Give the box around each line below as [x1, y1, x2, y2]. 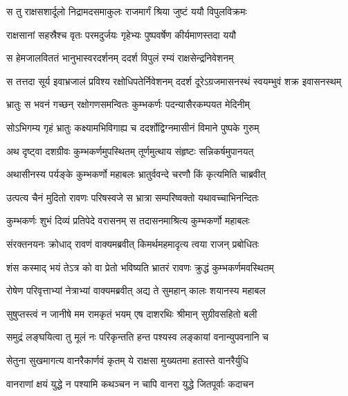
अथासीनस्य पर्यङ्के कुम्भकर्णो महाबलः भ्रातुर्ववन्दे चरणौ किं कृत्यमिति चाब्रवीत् [6, 167, 266, 181]
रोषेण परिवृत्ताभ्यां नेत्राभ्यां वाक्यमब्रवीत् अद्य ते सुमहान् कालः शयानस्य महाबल [6, 283, 266, 298]
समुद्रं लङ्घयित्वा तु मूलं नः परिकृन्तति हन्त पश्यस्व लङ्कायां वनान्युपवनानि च [6, 330, 269, 344]
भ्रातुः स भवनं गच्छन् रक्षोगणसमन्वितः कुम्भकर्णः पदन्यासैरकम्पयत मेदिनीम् [6, 97, 250, 111]
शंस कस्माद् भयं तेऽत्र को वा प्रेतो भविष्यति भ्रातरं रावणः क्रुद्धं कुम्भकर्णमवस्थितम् [6, 260, 274, 274]
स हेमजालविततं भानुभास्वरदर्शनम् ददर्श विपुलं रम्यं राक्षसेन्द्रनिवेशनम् [6, 51, 234, 65]
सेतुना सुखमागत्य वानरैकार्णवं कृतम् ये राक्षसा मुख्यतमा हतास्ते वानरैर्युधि [6, 352, 248, 367]
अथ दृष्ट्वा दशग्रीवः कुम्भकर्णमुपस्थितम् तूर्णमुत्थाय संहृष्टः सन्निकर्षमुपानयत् [6, 143, 254, 158]
